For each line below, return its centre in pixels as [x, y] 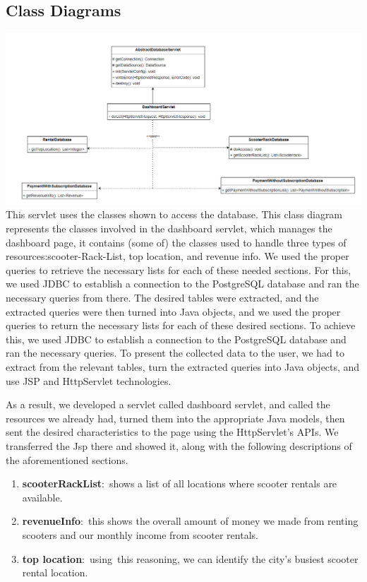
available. [42, 497]
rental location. [55, 572]
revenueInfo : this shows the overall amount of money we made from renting [190, 521]
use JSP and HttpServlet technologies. [89, 380]
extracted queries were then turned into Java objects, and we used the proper [173, 311]
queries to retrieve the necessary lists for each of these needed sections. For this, [179, 269]
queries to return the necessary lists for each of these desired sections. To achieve [181, 325]
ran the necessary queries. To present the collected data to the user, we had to [175, 353]
